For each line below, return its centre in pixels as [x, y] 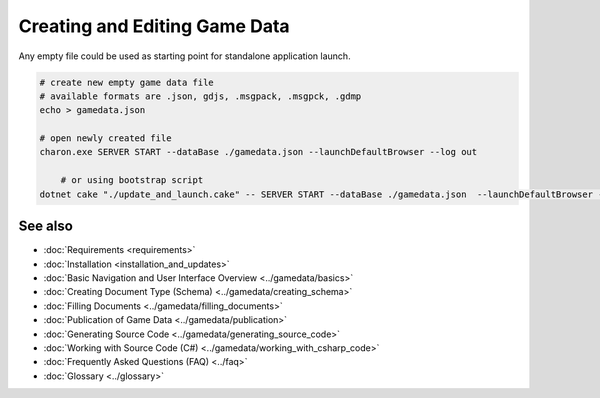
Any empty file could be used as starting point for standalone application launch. [184, 56]
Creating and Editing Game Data [154, 26]
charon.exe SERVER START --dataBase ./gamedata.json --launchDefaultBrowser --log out [258, 152]
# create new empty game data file [126, 82]
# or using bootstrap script [132, 180]
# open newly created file [105, 138]
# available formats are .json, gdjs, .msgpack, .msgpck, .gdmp [200, 96]
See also [46, 226]
